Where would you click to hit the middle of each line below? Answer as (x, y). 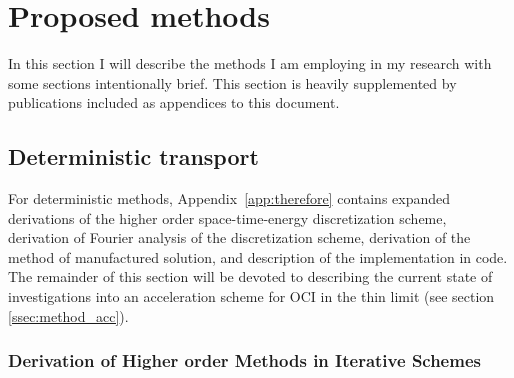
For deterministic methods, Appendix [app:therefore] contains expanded (229, 198)
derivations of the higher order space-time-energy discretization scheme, (227, 217)
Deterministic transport (133, 156)
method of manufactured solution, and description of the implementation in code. (258, 256)
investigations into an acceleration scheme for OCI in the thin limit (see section (251, 296)
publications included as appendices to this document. (174, 102)
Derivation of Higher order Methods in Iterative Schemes (244, 360)
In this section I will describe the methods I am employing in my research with (250, 63)
